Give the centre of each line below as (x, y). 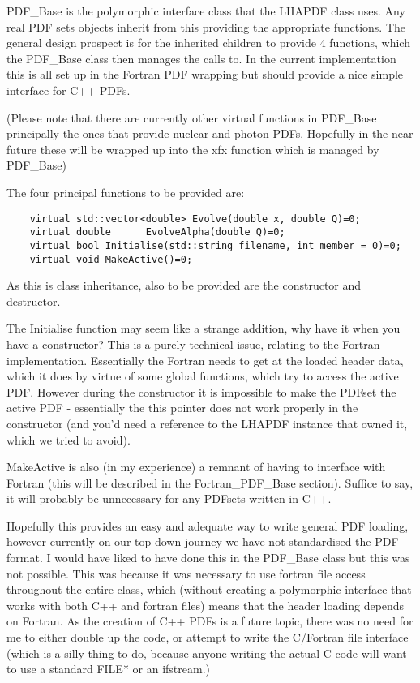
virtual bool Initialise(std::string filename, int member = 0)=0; (215, 245)
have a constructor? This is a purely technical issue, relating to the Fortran (193, 344)
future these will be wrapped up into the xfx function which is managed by (193, 149)
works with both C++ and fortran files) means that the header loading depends (206, 605)
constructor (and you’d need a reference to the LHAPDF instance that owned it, (207, 423)
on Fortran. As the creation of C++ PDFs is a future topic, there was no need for (210, 621)
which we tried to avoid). (69, 439)
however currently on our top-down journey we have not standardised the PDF (203, 541)
